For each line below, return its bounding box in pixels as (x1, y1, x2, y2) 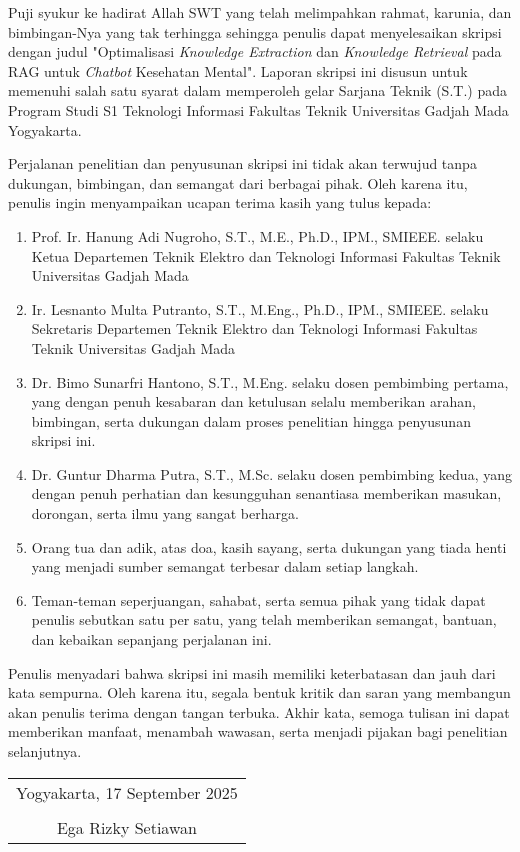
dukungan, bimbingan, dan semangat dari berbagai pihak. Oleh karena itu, (8, 172, 468, 193)
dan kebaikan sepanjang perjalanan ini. (31, 629, 272, 650)
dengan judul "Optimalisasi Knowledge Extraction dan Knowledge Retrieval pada (8, 41, 502, 62)
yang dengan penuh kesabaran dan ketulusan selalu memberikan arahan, (31, 391, 476, 412)
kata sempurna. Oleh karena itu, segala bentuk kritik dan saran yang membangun (8, 682, 511, 703)
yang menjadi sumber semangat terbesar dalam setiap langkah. (31, 556, 419, 577)
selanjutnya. (8, 741, 82, 761)
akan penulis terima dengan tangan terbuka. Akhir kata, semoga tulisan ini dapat (8, 701, 510, 722)
